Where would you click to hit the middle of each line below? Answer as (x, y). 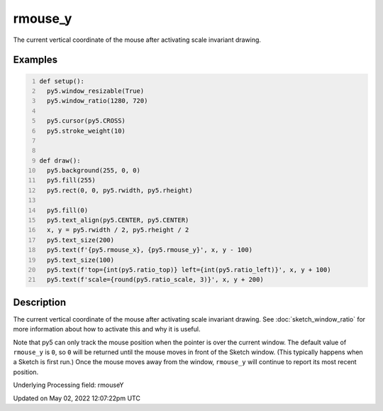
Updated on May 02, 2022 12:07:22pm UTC (77, 398)
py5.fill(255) (71, 180)
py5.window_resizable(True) (95, 91)
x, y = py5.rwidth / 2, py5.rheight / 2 (118, 230)
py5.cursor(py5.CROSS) (86, 121)
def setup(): (62, 81)
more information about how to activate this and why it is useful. (107, 329)
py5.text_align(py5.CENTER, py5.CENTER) (118, 220)
